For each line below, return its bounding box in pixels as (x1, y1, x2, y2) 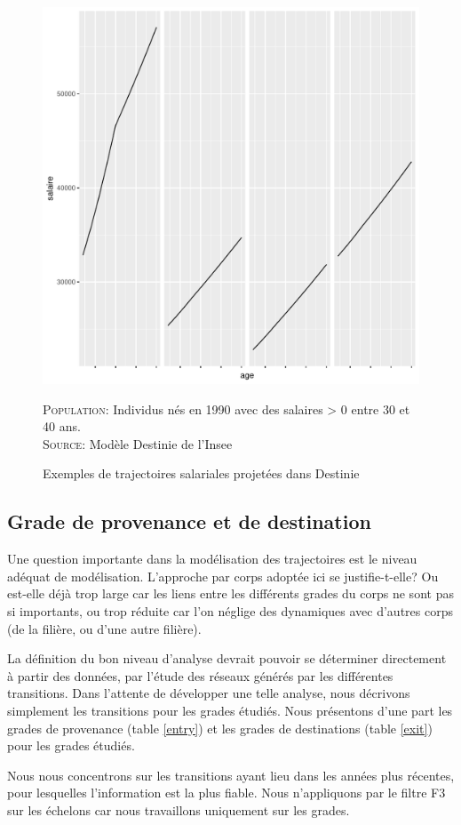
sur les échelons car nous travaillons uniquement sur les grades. (7, 800, 350, 819)
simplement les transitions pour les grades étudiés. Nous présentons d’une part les (7, 701, 453, 719)
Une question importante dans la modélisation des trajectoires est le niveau (7, 549, 417, 568)
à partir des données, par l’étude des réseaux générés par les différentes (7, 666, 393, 685)
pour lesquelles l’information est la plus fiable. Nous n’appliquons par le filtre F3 (7, 783, 446, 802)
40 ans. (43, 417, 81, 436)
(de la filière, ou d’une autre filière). (7, 619, 202, 637)
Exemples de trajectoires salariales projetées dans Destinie (43, 464, 360, 483)
